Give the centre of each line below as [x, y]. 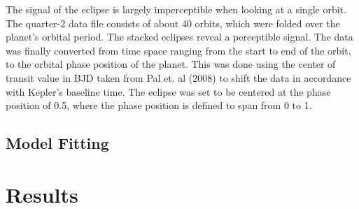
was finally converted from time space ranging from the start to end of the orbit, [178, 50]
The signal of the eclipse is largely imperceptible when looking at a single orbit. [176, 9]
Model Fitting [57, 143]
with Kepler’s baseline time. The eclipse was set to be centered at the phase [168, 91]
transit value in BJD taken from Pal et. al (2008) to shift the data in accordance [178, 77]
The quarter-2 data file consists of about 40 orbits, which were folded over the [173, 23]
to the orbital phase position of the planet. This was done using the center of [171, 64]
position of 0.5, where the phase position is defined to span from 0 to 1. [159, 105]
